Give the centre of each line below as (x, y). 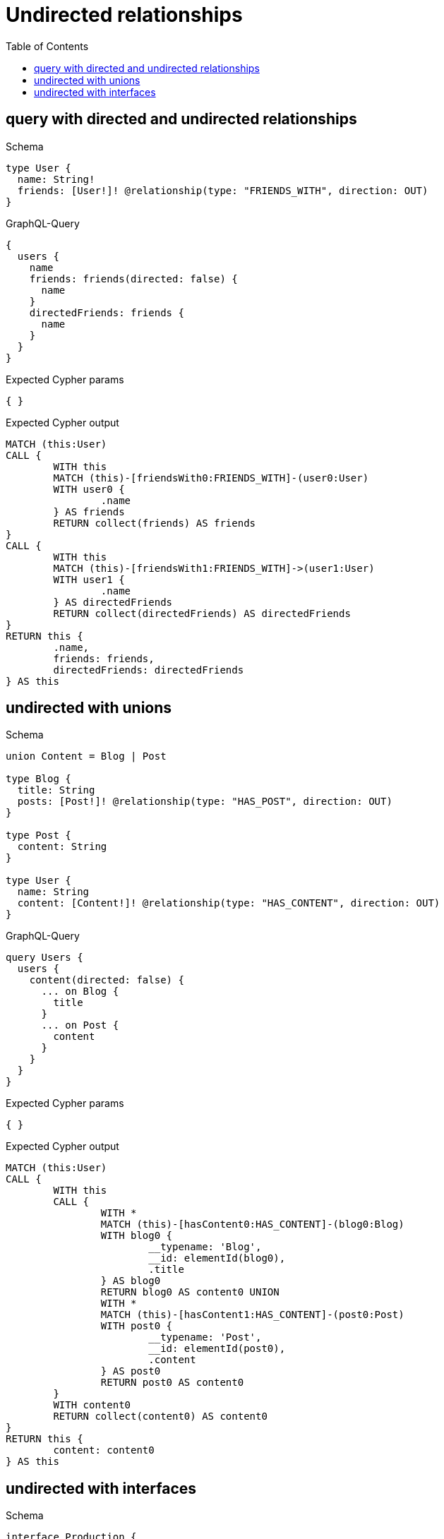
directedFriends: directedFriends (149, 670)
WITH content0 (92, 1405)
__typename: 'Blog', (205, 1247)
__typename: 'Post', (205, 1337)
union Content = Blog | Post (86, 756)
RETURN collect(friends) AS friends (155, 523)
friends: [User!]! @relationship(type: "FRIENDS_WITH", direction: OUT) (223, 190)
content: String (62, 847)
